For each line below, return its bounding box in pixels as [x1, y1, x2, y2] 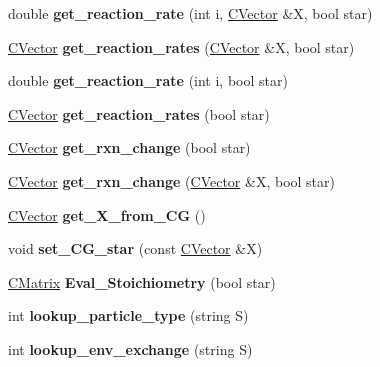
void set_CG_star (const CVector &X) [8, 238, 263, 259]
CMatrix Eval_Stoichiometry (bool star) [8, 271, 276, 292]
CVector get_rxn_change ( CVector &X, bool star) [8, 170, 335, 191]
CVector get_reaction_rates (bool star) [8, 103, 270, 124]
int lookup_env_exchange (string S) [8, 338, 253, 359]
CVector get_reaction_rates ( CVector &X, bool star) [8, 36, 355, 57]
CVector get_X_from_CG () [8, 204, 206, 225]
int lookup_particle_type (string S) [8, 305, 249, 326]
